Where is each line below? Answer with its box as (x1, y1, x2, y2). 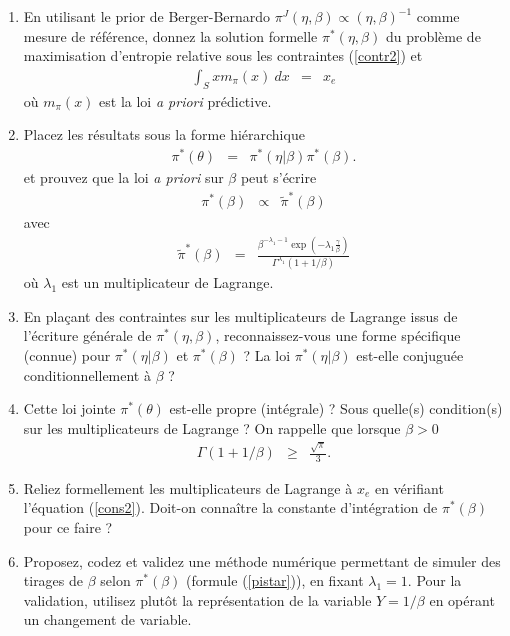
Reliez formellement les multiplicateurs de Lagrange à (23, 477, 353, 498)
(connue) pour (23, 344, 111, 365)
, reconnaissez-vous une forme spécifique (215, 325, 461, 346)
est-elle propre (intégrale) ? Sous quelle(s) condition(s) (169, 398, 503, 419)
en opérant (429, 589, 495, 610)
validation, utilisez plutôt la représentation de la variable (23, 589, 372, 610)
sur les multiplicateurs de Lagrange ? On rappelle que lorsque (23, 417, 401, 438)
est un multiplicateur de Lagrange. (61, 272, 274, 293)
